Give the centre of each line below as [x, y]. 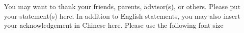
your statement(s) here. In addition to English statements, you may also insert [122, 16]
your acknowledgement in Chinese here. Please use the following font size [114, 25]
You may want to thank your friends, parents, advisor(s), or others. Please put [122, 6]
